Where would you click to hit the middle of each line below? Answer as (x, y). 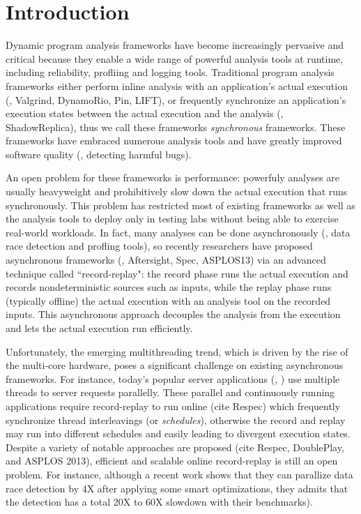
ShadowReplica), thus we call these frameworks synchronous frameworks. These (176, 127)
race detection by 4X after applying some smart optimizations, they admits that (177, 488)
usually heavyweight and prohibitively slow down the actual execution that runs (177, 191)
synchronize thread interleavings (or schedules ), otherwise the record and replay (176, 419)
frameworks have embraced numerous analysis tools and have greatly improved (174, 141)
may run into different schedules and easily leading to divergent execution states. (178, 433)
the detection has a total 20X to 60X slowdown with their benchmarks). (159, 502)
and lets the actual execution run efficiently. (99, 328)
